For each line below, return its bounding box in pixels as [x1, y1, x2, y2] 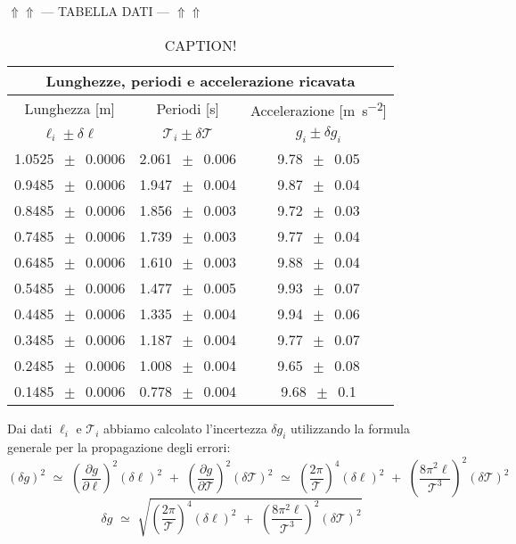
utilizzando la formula [291, 419, 410, 438]
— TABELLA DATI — [41, 2, 170, 20]
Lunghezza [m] [24, 98, 115, 120]
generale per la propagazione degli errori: [7, 437, 231, 456]
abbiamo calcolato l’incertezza [103, 419, 267, 438]
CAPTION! [164, 34, 237, 55]
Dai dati [7, 419, 53, 438]
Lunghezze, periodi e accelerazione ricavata [45, 70, 356, 91]
